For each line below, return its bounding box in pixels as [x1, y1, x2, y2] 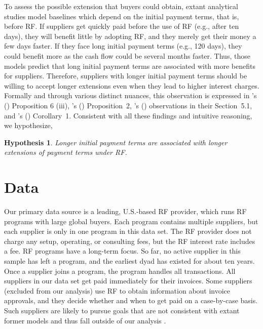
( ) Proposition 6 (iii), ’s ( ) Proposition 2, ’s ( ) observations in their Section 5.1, [4, 100, 252, 110]
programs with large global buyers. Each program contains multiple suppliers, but [4, 216, 258, 226]
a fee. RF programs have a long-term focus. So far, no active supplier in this [4, 245, 241, 256]
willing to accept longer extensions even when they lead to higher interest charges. [4, 80, 259, 91]
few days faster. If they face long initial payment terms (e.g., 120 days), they [4, 40, 242, 51]
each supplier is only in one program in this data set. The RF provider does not [4, 226, 252, 236]
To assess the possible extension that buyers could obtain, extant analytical [4, 1, 238, 11]
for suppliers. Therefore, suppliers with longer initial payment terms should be [4, 70, 247, 81]
